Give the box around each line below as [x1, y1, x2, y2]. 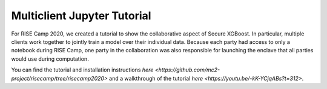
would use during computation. [11, 55, 89, 63]
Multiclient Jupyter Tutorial [11, 9, 151, 22]
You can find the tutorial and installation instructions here [11, 66, 154, 73]
